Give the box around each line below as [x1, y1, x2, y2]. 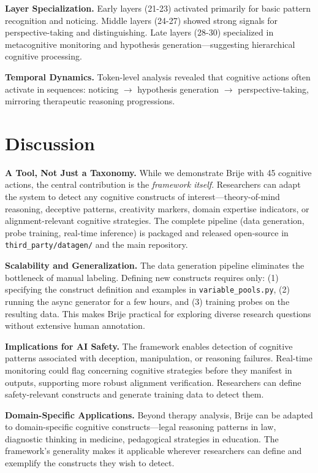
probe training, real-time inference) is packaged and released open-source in [5, 226, 289, 239]
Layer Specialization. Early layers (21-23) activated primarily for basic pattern [5, 2, 311, 14]
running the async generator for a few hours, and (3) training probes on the [5, 294, 290, 307]
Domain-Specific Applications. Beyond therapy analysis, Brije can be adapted [5, 408, 313, 421]
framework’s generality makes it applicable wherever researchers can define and [5, 444, 302, 457]
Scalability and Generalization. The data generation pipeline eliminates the [5, 259, 305, 272]
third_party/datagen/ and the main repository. [5, 238, 188, 251]
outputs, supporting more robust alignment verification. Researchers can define [5, 375, 301, 388]
